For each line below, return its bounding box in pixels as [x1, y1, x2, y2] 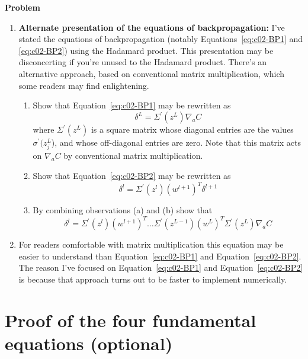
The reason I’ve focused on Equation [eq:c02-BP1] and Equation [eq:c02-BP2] [18, 261, 303, 274]
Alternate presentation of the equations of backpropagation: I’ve [18, 21, 285, 33]
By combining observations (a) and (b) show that [33, 204, 213, 216]
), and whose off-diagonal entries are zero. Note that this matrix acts [51, 136, 301, 149]
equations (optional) [5, 331, 173, 355]
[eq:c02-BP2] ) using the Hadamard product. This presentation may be [18, 44, 274, 56]
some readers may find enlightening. [18, 79, 149, 91]
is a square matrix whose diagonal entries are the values [91, 123, 294, 136]
